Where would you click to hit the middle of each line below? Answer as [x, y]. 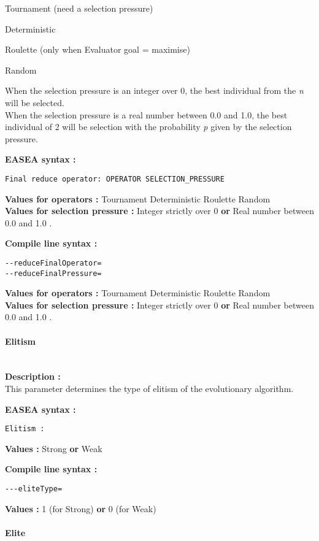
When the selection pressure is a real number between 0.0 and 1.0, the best [146, 114]
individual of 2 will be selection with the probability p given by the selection [148, 127]
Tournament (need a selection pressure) [79, 8]
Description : [33, 376]
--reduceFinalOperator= [53, 263]
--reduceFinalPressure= [53, 273]
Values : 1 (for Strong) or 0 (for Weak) [81, 508]
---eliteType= [34, 489]
